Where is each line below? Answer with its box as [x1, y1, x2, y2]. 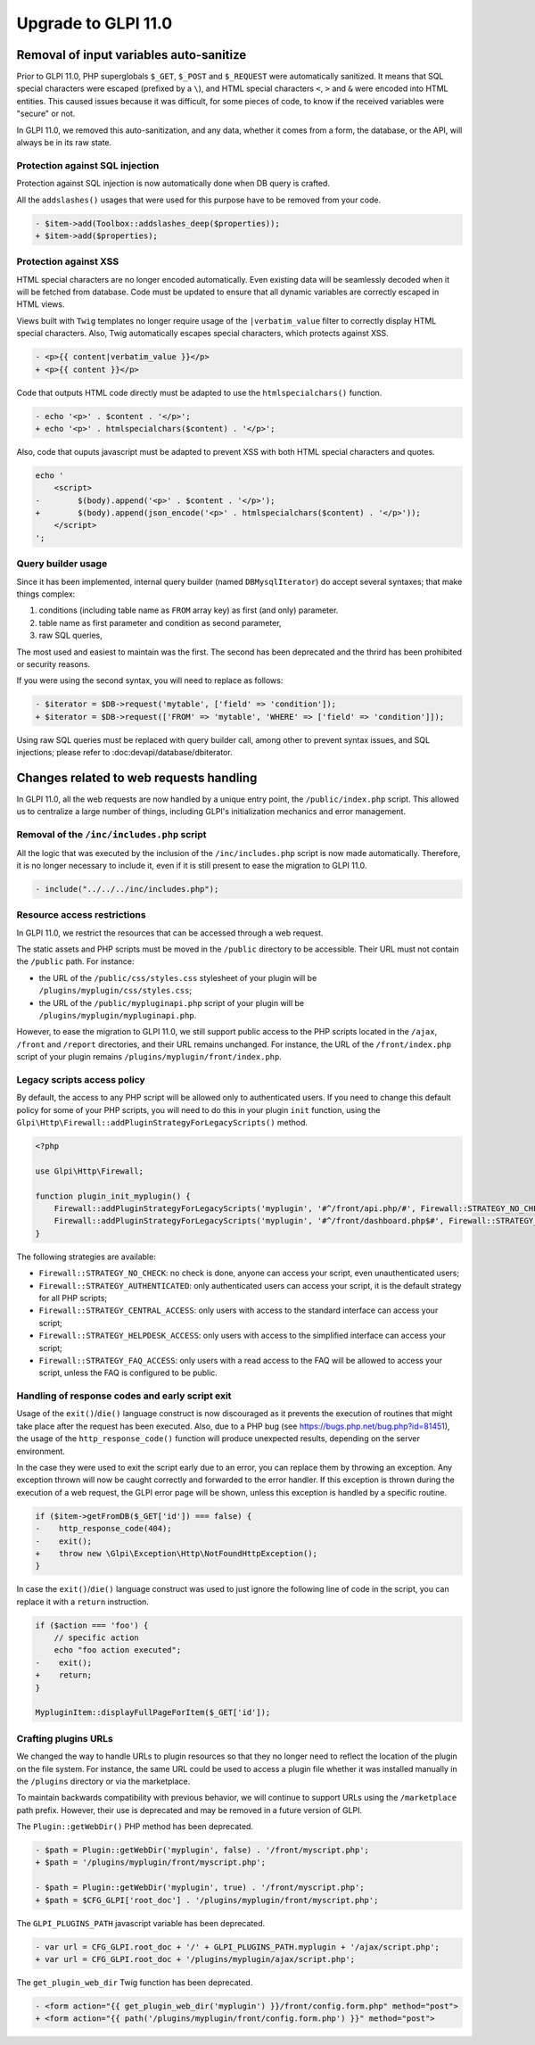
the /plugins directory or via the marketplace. [16, 1776, 191, 1786]
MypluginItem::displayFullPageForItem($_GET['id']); [35, 1708, 271, 1718]
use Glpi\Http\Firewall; [35, 1166, 144, 1176]
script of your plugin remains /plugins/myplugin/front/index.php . [16, 1051, 283, 1062]
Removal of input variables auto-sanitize [16, 47, 247, 62]
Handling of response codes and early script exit [16, 1389, 232, 1402]
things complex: [16, 589, 76, 599]
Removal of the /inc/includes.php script [16, 829, 207, 841]
